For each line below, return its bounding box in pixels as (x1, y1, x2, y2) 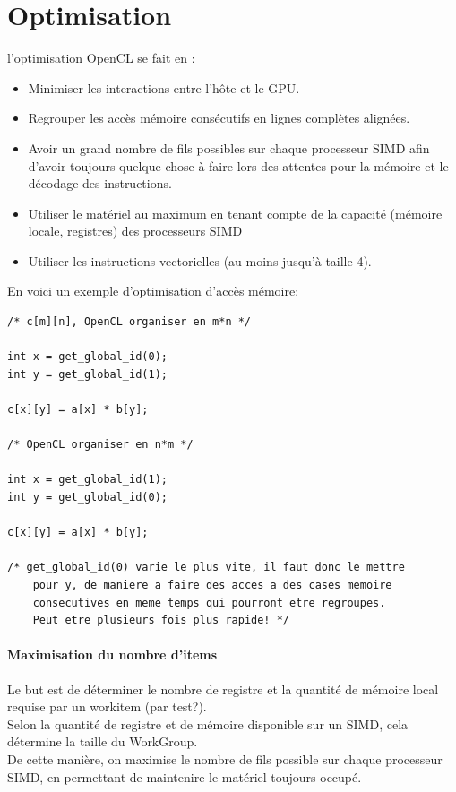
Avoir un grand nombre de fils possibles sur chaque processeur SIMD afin (28, 138, 430, 157)
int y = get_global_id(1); (7, 367, 168, 381)
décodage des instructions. (28, 174, 172, 193)
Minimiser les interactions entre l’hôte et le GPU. (28, 78, 300, 97)
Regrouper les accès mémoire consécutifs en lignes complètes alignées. (28, 108, 410, 127)
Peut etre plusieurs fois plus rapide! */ (32, 614, 289, 627)
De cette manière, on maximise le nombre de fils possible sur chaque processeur (7, 749, 443, 768)
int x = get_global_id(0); (7, 350, 168, 364)
